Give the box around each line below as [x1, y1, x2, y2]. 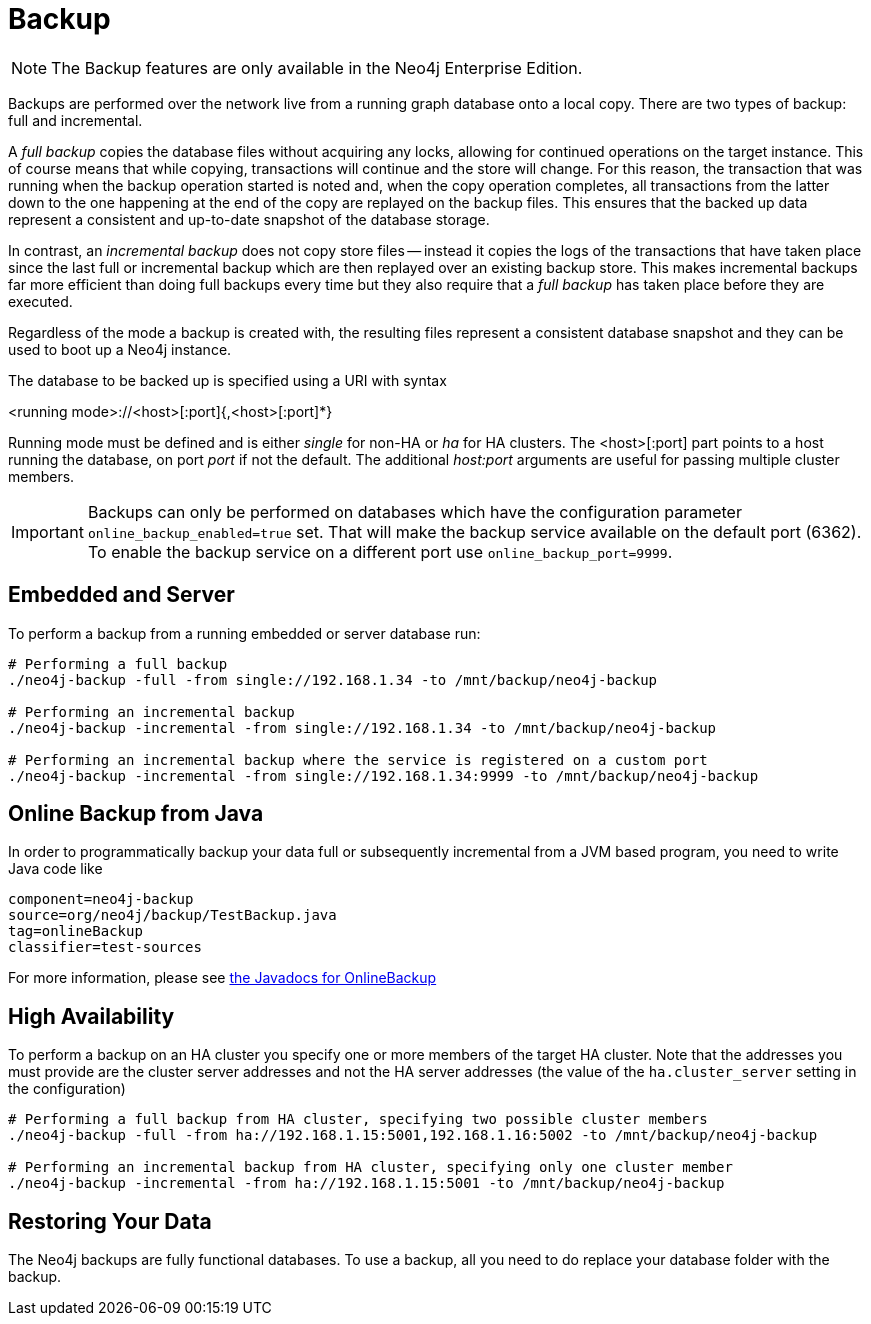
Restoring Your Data [8, 1208, 212, 1234]
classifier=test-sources [8, 939, 202, 956]
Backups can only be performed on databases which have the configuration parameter [87, 501, 742, 522]
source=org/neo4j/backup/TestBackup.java [8, 907, 337, 924]
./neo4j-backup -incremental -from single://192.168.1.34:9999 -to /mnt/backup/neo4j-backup [8, 767, 759, 784]
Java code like [8, 860, 103, 878]
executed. [8, 292, 73, 310]
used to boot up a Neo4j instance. [8, 340, 232, 358]
